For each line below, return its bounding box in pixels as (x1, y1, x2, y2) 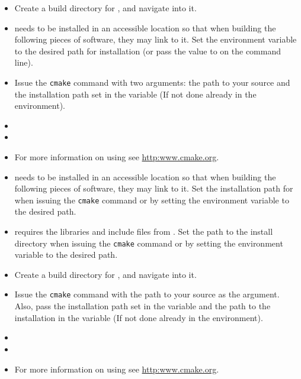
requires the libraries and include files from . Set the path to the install (14, 225, 273, 238)
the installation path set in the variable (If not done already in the (14, 88, 257, 100)
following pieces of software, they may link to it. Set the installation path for (14, 182, 293, 195)
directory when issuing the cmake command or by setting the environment (14, 237, 283, 249)
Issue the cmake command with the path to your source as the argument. (14, 288, 280, 300)
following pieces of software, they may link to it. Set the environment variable (14, 33, 297, 46)
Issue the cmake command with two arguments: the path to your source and (14, 76, 290, 88)
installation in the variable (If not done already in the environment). (14, 311, 263, 323)
